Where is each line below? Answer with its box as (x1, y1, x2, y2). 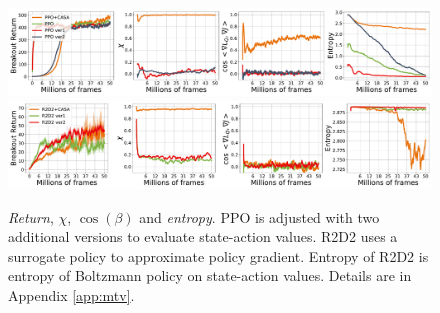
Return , (8, 206, 54, 227)
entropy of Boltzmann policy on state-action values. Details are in (8, 265, 412, 286)
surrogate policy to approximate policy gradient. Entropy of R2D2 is (8, 245, 429, 266)
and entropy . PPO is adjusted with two (139, 206, 380, 227)
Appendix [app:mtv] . (8, 284, 135, 305)
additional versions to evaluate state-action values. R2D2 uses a (8, 226, 398, 247)
